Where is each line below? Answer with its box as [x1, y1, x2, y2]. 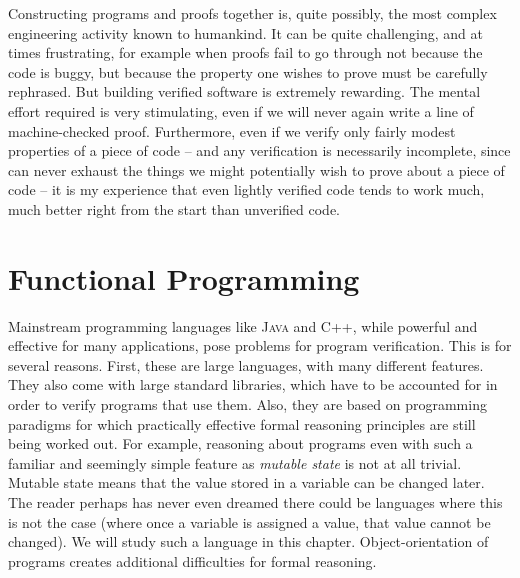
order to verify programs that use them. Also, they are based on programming [8, 394, 487, 415]
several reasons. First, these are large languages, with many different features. [8, 354, 484, 375]
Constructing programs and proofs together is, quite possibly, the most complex [8, 3, 497, 23]
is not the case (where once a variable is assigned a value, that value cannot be [8, 511, 491, 532]
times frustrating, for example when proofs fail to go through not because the [8, 42, 483, 63]
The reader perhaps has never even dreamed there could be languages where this [8, 492, 503, 512]
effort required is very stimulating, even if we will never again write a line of [8, 100, 474, 121]
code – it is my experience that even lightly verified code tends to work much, [8, 179, 485, 200]
